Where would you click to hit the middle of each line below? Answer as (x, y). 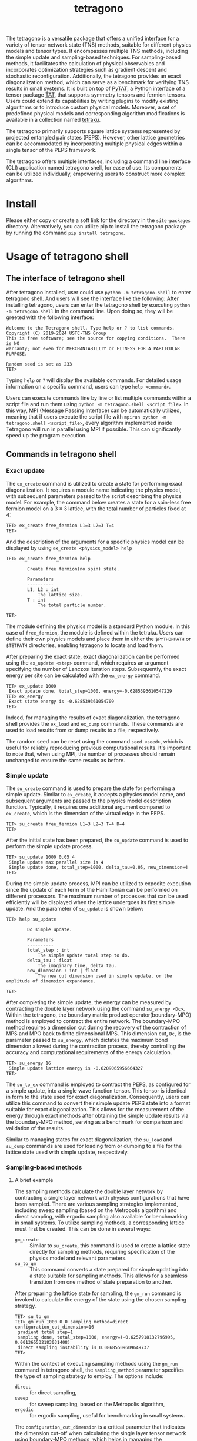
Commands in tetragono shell (61, 454)
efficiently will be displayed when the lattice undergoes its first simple (91, 902)
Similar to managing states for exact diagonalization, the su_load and (89, 1140)
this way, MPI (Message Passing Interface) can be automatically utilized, (94, 410)
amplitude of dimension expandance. (51, 981)
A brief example (34, 1180)
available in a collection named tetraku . (54, 120)
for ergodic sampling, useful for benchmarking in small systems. (107, 1416)
